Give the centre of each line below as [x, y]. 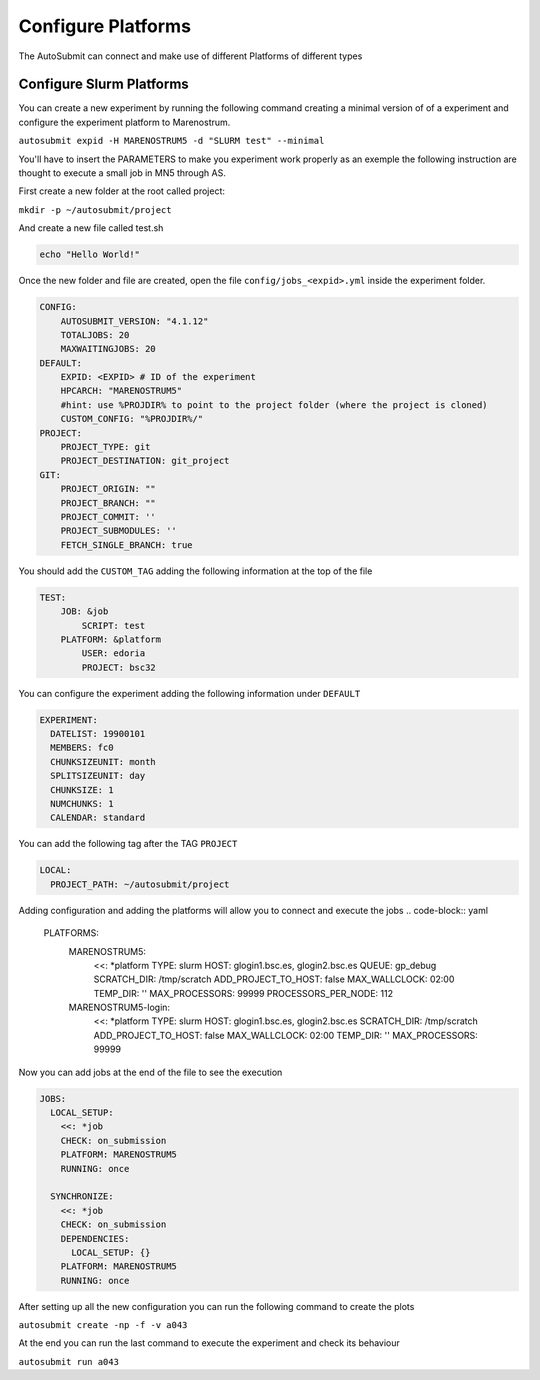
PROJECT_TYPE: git [105, 447]
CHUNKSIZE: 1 [82, 789]
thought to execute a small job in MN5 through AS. [122, 173]
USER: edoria [113, 653]
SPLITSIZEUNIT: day [98, 776]
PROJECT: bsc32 [119, 667]
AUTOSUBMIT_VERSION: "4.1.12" [134, 321]
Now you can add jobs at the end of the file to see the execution [150, 1072]
